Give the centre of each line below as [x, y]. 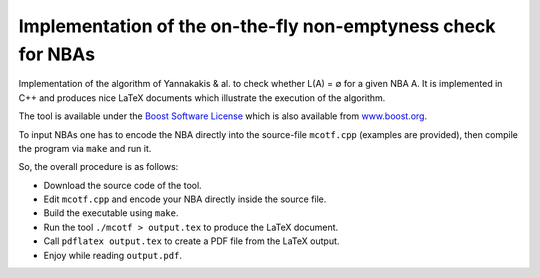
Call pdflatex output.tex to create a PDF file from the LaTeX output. [191, 241]
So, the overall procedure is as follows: [98, 167]
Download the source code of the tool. [122, 185]
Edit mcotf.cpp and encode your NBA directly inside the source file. [185, 199]
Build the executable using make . [111, 213]
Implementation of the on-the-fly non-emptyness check [257, 26]
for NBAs [56, 54]
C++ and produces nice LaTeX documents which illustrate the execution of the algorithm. [202, 97]
